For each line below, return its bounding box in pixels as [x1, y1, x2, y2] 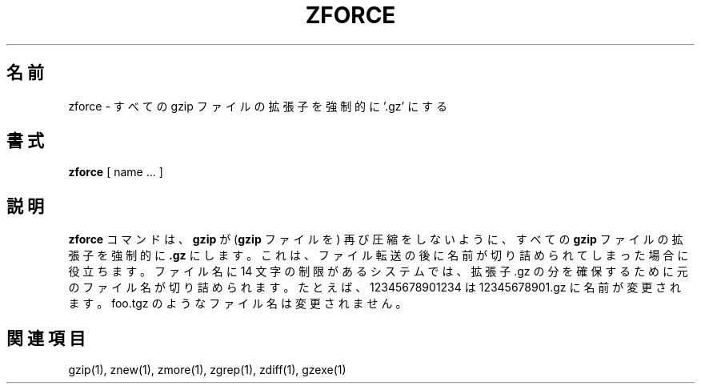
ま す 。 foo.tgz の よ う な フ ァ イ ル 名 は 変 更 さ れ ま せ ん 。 [68, 296, 407, 311]
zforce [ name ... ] [68, 165, 163, 179]
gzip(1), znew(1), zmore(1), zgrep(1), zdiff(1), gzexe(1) [68, 363, 346, 377]
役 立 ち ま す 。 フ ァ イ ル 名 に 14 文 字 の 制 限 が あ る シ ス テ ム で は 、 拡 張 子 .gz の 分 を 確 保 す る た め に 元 [68, 264, 688, 279]
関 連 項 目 [6, 328, 86, 348]
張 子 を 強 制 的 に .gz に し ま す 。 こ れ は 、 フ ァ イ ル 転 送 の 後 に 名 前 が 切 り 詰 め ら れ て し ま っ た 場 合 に [68, 248, 689, 263]
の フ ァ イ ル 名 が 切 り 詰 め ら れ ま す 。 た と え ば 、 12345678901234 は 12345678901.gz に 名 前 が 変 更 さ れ [68, 280, 682, 295]
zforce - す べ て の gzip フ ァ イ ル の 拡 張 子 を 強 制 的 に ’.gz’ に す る [68, 99, 448, 113]
